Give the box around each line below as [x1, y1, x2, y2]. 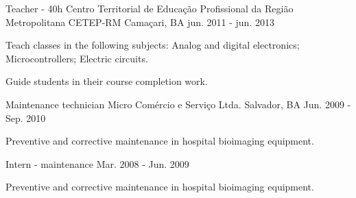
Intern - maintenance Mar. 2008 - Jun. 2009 [5, 156, 189, 171]
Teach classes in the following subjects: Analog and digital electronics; [5, 38, 300, 52]
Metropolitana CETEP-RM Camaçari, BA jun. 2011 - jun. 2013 [5, 14, 274, 29]
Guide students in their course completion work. [5, 74, 208, 88]
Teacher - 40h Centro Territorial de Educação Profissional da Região [5, 1, 294, 15]
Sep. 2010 [5, 110, 46, 125]
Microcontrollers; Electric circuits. [5, 51, 148, 65]
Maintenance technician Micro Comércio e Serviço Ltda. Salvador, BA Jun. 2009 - [5, 97, 351, 111]
